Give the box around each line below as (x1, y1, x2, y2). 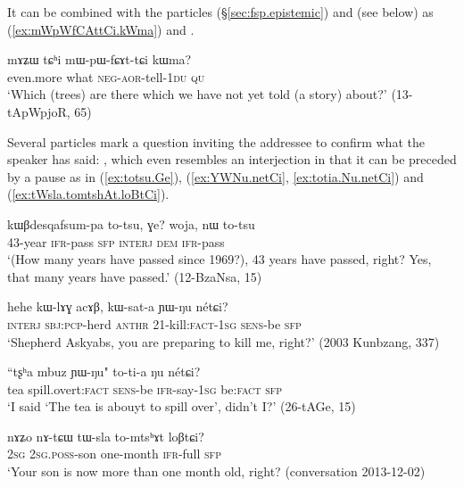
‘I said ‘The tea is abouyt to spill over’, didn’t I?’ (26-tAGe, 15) (7, 397, 356, 416)
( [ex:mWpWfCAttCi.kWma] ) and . (7, 20, 195, 38)
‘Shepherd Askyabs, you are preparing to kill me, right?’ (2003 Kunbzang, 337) (7, 332, 440, 351)
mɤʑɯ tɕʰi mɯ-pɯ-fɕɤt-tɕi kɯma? (7, 50, 192, 69)
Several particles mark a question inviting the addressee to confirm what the (7, 132, 425, 151)
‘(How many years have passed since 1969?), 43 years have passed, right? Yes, (7, 250, 432, 268)
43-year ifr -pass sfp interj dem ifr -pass (7, 232, 225, 251)
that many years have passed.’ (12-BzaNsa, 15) (7, 267, 262, 285)
